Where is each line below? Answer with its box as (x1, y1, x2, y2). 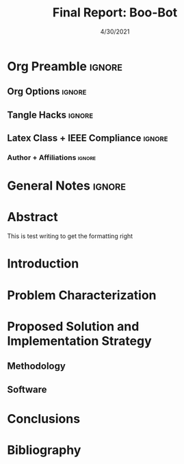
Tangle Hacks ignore (7, 109, 94, 120)
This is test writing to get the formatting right (7, 232, 133, 240)
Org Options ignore (7, 86, 87, 97)
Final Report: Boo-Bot (52, 5, 178, 21)
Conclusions (7, 411, 81, 426)
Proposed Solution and (7, 318, 140, 334)
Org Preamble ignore (7, 58, 123, 74)
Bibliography (7, 442, 81, 458)
